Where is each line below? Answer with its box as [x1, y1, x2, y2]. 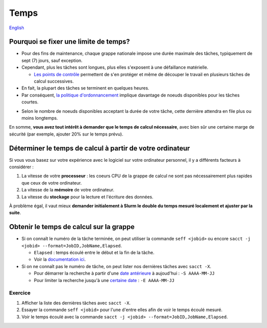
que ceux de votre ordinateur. [21, 180, 82, 186]
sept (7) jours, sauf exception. [21, 57, 83, 63]
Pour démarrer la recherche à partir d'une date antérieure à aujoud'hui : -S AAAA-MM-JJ [34, 270, 215, 277]
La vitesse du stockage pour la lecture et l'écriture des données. [21, 193, 153, 200]
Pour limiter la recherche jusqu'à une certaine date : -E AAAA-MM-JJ [34, 277, 175, 283]
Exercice [9, 289, 31, 296]
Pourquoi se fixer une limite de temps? [9, 38, 131, 46]
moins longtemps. [21, 115, 58, 121]
